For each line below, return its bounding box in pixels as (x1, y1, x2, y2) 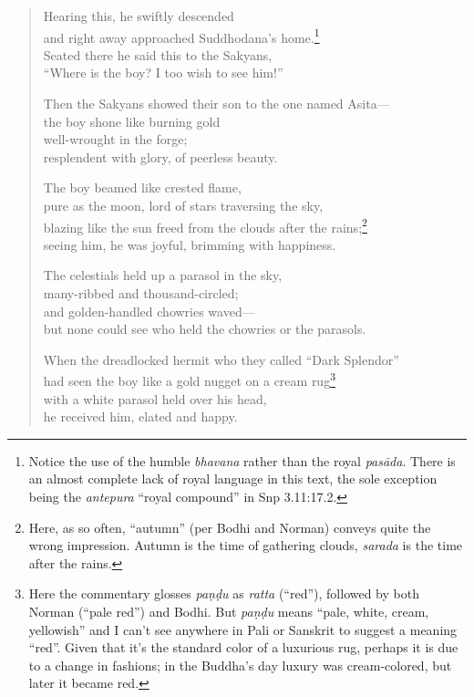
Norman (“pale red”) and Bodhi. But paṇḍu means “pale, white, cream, (28, 602, 429, 620)
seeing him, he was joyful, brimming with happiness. (43, 234, 336, 254)
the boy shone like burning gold (43, 111, 221, 130)
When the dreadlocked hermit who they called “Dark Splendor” (43, 349, 399, 369)
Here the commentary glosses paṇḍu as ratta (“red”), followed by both (28, 584, 419, 603)
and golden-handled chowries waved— (43, 301, 255, 320)
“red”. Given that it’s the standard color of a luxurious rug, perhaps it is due (28, 638, 459, 657)
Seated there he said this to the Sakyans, (43, 45, 273, 64)
